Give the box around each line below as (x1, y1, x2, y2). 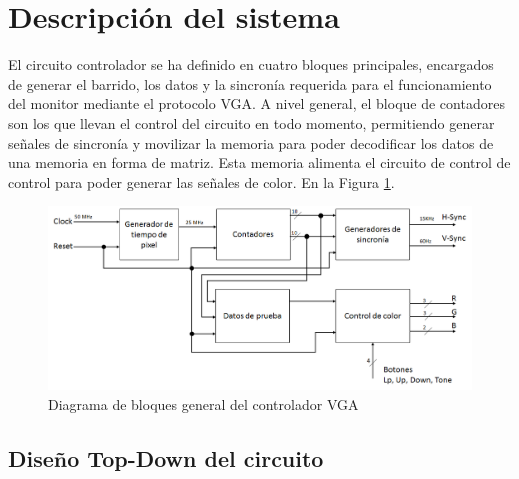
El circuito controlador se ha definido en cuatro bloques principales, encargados (8, 54, 494, 75)
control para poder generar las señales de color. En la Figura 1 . (8, 171, 395, 192)
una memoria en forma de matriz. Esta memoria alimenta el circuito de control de (8, 152, 511, 173)
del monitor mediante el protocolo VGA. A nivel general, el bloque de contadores (8, 93, 505, 114)
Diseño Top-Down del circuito (8, 442, 324, 473)
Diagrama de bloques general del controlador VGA (48, 393, 359, 414)
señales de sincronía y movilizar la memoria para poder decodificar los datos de (8, 132, 494, 153)
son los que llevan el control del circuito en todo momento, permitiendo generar (8, 112, 495, 133)
